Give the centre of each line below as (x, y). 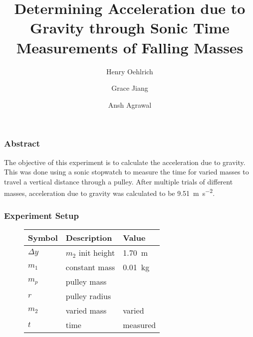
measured (139, 325)
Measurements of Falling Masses (130, 47)
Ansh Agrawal (130, 104)
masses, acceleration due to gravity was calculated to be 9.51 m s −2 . (110, 192)
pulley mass (86, 281)
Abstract (22, 143)
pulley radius (88, 296)
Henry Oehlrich (130, 71)
